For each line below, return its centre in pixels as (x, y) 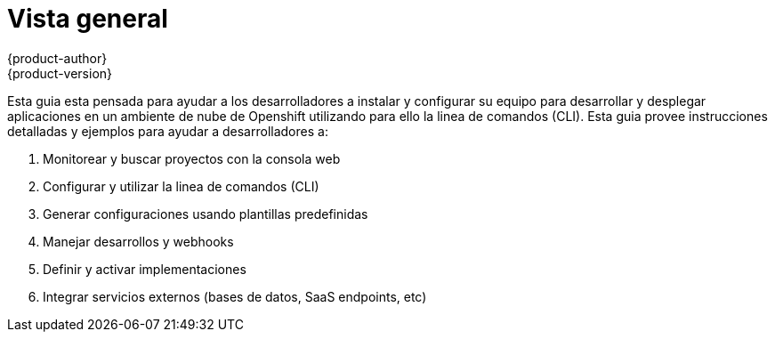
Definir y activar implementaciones (145, 269)
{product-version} (60, 73)
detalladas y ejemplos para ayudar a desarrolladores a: (168, 131)
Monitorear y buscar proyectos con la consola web (192, 158)
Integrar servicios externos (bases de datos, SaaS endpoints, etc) (235, 296)
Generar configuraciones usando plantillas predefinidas (206, 214)
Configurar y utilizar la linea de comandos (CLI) (181, 186)
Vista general (88, 19)
